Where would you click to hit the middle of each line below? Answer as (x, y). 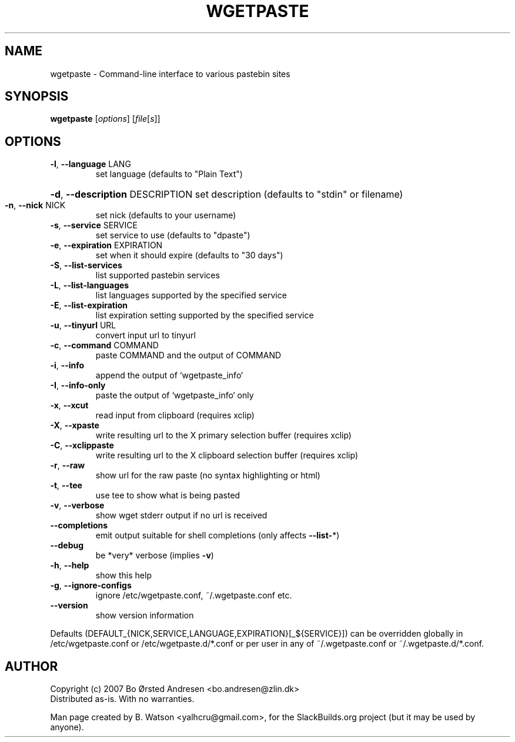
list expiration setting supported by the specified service (205, 315)
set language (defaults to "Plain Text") (169, 174)
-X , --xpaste (75, 425)
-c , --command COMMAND (104, 345)
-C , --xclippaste (82, 445)
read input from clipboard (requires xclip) (175, 415)
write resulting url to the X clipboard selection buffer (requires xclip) (227, 455)
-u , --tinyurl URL (83, 325)
